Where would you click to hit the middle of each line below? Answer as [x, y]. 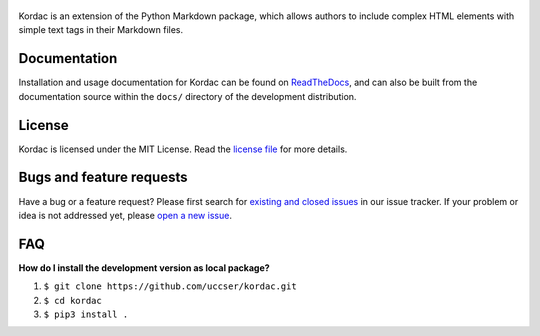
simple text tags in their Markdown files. [101, 30]
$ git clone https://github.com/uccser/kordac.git [170, 286]
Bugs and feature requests [103, 177]
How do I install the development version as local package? [144, 267]
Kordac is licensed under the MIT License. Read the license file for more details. [183, 149]
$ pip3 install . [86, 314]
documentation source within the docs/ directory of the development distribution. [187, 96]
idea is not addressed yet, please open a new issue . [125, 215]
